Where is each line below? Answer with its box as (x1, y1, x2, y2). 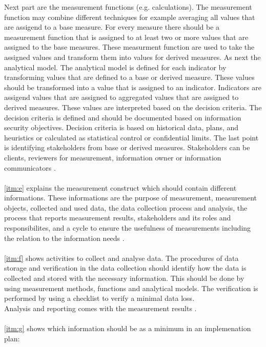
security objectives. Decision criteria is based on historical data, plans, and (4, 122, 239, 133)
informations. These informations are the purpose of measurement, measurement (4, 192, 257, 203)
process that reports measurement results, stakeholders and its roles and (4, 212, 231, 223)
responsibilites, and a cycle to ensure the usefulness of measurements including (4, 222, 251, 233)
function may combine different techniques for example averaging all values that (4, 11, 255, 22)
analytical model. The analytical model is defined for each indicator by (4, 62, 227, 72)
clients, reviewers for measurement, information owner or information (4, 152, 221, 162)
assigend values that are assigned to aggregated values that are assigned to (4, 92, 239, 103)
